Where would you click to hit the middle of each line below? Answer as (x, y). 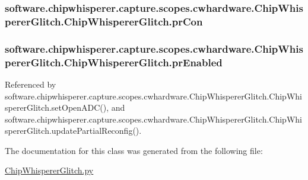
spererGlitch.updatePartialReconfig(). (73, 131)
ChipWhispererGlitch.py (49, 170)
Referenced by (31, 84)
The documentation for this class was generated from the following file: (134, 150)
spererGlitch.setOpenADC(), (57, 107)
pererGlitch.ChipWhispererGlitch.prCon (104, 21)
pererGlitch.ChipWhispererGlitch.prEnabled (114, 62)
